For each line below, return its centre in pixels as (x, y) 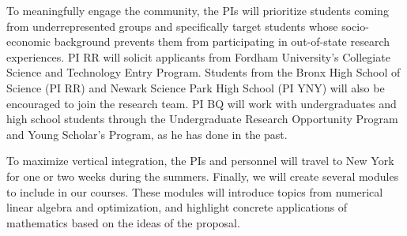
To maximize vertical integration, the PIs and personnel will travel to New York (200, 161)
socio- (355, 26)
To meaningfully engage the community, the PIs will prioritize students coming (198, 10)
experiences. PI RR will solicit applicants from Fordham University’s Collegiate (198, 56)
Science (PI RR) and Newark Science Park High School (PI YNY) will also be (196, 87)
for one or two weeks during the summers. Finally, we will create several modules (203, 176)
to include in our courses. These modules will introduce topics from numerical (195, 191)
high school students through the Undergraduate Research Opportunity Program (202, 119)
